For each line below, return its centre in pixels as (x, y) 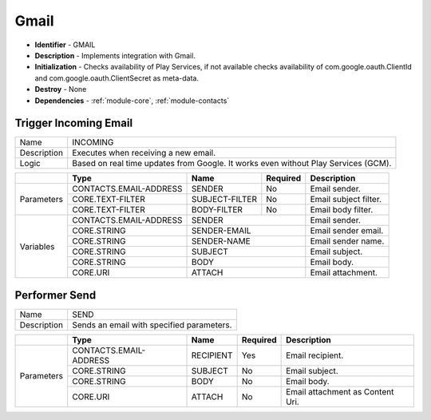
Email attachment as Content (340, 391)
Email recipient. (315, 355)
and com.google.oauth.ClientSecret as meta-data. (117, 78)
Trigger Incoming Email (74, 123)
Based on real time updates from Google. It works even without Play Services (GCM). (232, 164)
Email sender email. (347, 231)
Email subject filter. (346, 200)
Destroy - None (61, 89)
